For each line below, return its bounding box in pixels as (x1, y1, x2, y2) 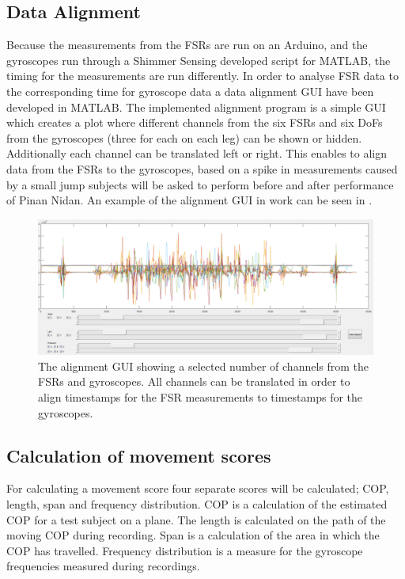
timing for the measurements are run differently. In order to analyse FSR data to (6, 67, 399, 84)
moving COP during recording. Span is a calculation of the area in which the (6, 527, 380, 543)
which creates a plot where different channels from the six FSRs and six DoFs (6, 114, 383, 131)
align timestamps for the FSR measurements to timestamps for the (38, 388, 363, 405)
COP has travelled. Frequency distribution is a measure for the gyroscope (6, 542, 363, 558)
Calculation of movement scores (6, 443, 271, 467)
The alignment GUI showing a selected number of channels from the (38, 357, 369, 374)
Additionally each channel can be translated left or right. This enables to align (6, 145, 388, 162)
